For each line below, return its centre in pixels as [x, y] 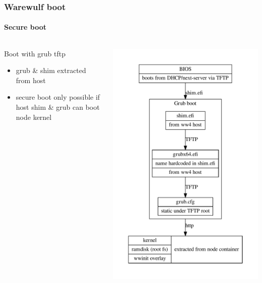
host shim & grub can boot [58, 107]
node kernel [34, 117]
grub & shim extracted [51, 70]
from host [31, 80]
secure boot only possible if [58, 97]
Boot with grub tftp [35, 53]
